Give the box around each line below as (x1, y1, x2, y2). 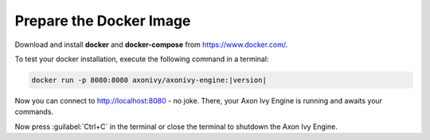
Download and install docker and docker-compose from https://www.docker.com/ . (14, 40, 288, 49)
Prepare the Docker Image (14, 12, 191, 29)
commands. (14, 107, 54, 117)
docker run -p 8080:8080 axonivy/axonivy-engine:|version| (31, 76, 267, 84)
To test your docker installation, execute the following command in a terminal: (14, 54, 269, 64)
